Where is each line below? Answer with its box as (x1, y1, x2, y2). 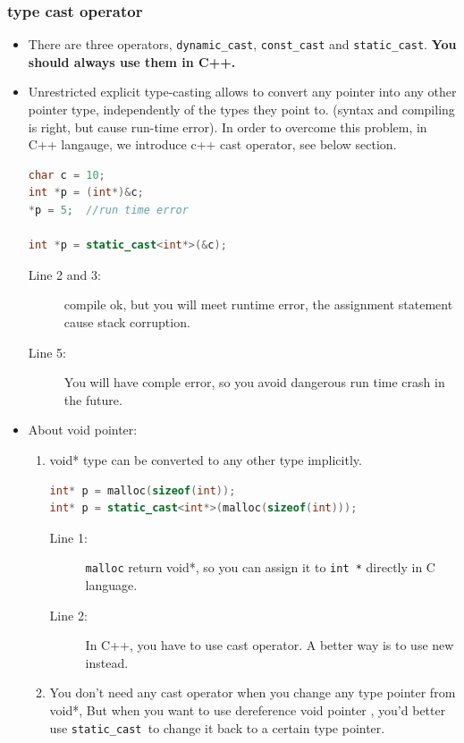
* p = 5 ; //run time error (28, 204, 189, 217)
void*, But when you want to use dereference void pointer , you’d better (49, 700, 446, 719)
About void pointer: (28, 420, 138, 439)
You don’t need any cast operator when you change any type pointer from (49, 683, 456, 702)
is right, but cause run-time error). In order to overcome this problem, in (28, 117, 427, 136)
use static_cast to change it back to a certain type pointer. (49, 718, 385, 737)
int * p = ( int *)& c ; (28, 186, 144, 199)
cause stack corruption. (63, 313, 190, 331)
